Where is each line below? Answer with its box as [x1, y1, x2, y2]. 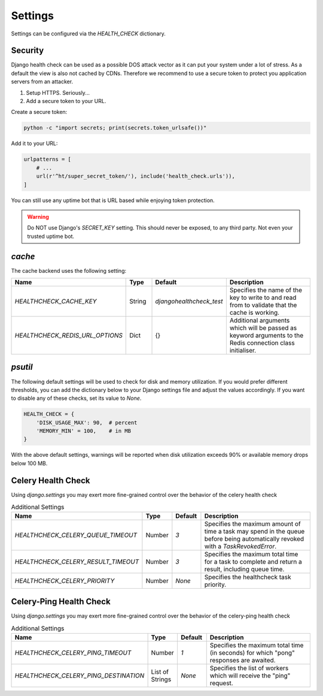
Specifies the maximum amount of [204, 520, 301, 528]
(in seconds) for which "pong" [209, 648, 295, 656]
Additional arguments [229, 316, 290, 324]
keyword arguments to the [229, 331, 304, 339]
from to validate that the [229, 300, 297, 309]
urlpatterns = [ [23, 156, 72, 163]
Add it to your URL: [11, 140, 58, 147]
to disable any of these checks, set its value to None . [11, 394, 142, 402]
